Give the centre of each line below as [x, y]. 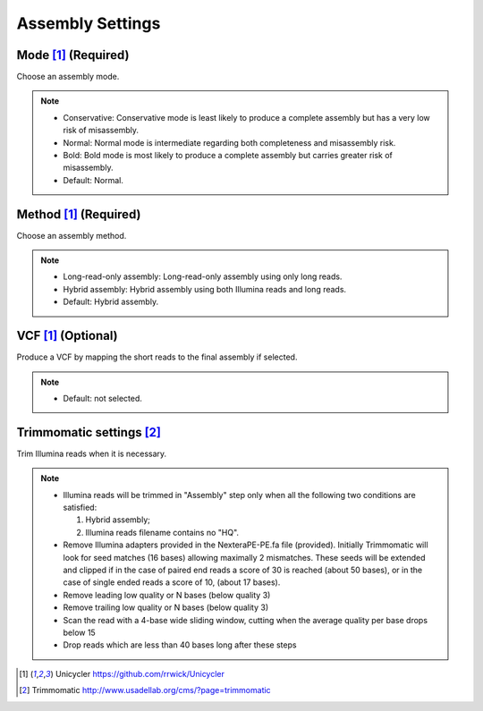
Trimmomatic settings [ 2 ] [89, 432]
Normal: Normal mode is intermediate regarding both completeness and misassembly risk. [229, 142]
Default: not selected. [103, 398]
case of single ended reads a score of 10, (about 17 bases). [172, 582]
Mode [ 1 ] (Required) [73, 55]
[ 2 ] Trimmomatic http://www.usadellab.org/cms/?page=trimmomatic [145, 690]
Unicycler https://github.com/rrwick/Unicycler [140, 673]
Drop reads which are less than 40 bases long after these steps [180, 645]
